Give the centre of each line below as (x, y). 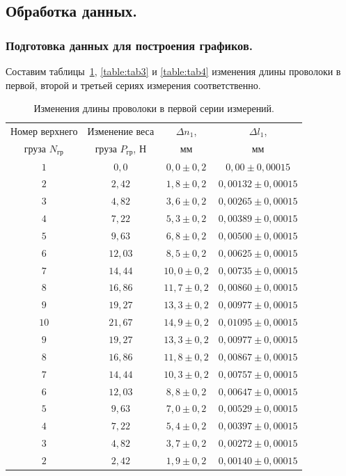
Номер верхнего (44, 131)
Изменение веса (121, 131)
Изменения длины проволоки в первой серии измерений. (154, 108)
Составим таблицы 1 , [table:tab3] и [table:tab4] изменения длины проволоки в (173, 71)
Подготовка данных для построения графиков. (129, 45)
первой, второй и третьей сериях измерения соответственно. (133, 85)
